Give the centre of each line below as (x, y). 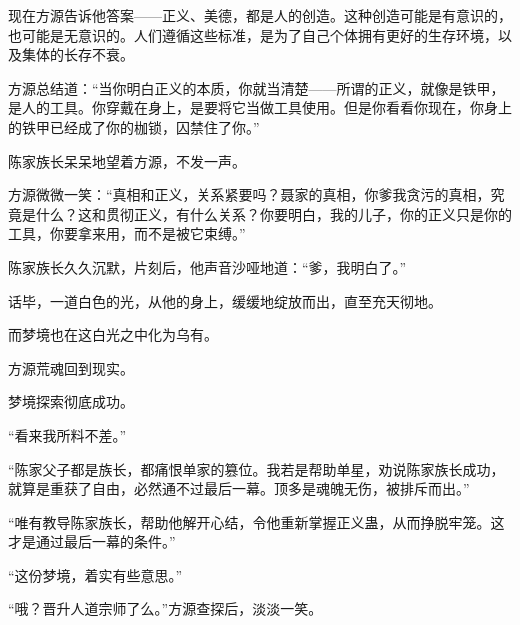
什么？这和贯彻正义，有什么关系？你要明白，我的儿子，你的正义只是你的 (273, 213)
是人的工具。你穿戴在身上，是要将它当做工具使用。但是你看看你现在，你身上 (260, 107)
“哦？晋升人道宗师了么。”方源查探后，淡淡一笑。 (165, 608)
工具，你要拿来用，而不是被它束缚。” (127, 233)
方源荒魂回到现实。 (71, 367)
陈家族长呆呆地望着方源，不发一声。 (127, 160)
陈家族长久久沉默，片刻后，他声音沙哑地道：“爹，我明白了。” (207, 266)
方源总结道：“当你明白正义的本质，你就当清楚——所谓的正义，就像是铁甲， (256, 87)
